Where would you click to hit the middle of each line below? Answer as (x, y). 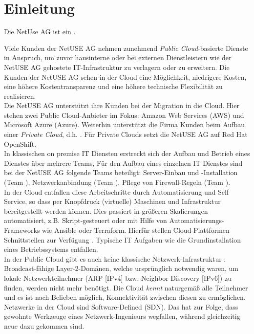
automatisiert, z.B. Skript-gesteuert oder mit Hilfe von (85, 220)
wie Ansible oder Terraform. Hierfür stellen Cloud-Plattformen (136, 230)
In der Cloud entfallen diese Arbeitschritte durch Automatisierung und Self (116, 191)
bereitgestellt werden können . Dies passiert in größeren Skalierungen (106, 211)
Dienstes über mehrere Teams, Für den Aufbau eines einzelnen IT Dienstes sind (123, 163)
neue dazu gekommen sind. (44, 325)
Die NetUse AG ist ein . (40, 32)
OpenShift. (20, 144)
